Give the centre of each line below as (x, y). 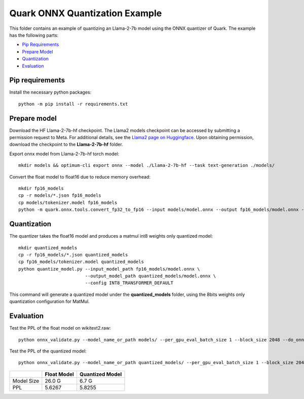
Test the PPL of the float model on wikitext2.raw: (60, 328)
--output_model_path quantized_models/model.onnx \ (150, 276)
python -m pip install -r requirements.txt (73, 104)
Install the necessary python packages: (50, 92)
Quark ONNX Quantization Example (86, 13)
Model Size (26, 381)
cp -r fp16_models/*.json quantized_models (73, 255)
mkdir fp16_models (41, 189)
